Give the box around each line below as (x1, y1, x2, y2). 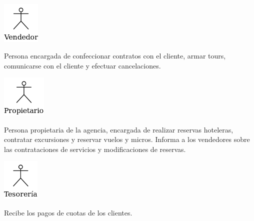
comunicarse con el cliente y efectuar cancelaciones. (4, 60, 161, 70)
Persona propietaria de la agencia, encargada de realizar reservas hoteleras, (4, 124, 233, 134)
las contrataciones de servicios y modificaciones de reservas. (4, 143, 186, 154)
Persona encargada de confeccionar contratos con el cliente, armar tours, (4, 50, 226, 61)
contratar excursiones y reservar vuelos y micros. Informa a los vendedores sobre (4, 134, 250, 144)
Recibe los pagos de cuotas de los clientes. (4, 207, 132, 218)
